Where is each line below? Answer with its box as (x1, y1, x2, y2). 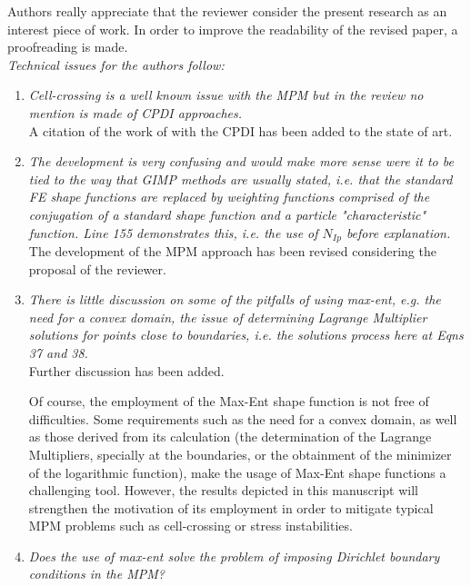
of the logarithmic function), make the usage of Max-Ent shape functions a (28, 462, 446, 482)
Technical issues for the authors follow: (7, 55, 225, 74)
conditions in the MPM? (28, 564, 165, 583)
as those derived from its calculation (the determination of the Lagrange (28, 427, 432, 446)
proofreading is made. (7, 37, 128, 56)
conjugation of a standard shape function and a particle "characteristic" (28, 204, 426, 223)
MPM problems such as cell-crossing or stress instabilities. (28, 516, 353, 535)
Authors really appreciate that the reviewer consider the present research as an (7, 2, 447, 20)
